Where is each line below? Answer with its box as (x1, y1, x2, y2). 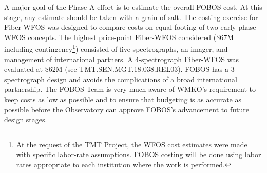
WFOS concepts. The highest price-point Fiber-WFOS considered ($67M (4, 31, 234, 42)
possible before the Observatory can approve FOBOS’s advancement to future (4, 104, 249, 114)
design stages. (4, 114, 47, 125)
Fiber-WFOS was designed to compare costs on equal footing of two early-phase (4, 22, 256, 32)
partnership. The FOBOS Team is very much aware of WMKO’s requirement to (4, 84, 256, 94)
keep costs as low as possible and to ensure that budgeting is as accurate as (4, 94, 241, 104)
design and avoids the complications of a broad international (47, 73, 237, 84)
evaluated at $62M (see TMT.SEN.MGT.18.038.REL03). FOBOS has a (4, 64, 228, 74)
